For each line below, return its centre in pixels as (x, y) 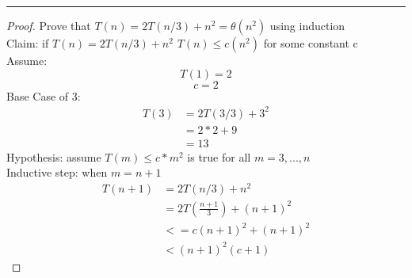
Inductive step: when (57, 172)
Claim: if (28, 43)
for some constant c (311, 43)
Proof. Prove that (49, 25)
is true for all (219, 156)
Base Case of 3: (44, 95)
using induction (307, 25)
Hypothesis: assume (54, 156)
